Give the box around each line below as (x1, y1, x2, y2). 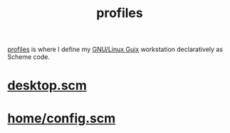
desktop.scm (7, 78, 88, 94)
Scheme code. (7, 53, 50, 61)
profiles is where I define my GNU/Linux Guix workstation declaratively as (7, 45, 223, 54)
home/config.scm (7, 110, 116, 126)
